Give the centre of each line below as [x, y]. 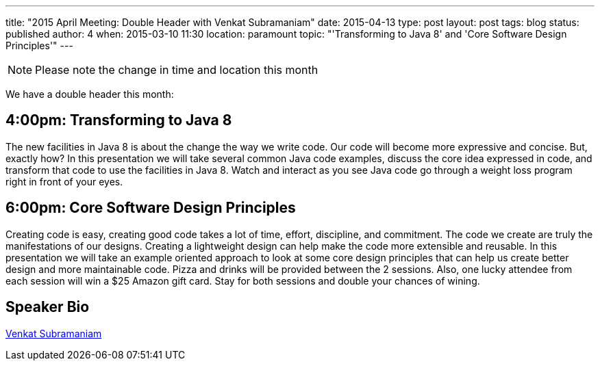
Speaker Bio [48, 307]
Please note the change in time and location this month [177, 70]
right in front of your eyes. [64, 181]
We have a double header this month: [90, 94]
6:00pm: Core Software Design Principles [151, 208]
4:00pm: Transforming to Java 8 [119, 120]
